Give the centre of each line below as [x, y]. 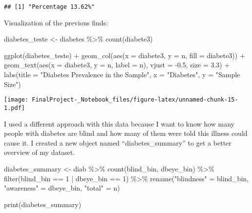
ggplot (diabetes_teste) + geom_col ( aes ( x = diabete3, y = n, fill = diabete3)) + [125, 55]
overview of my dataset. [40, 152]
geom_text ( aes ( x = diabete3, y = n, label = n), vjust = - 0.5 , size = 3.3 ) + [117, 65]
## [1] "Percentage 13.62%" [50, 7]
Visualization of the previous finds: [56, 22]
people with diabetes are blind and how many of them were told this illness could [126, 133]
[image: [16, 100]
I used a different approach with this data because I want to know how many [119, 123]
